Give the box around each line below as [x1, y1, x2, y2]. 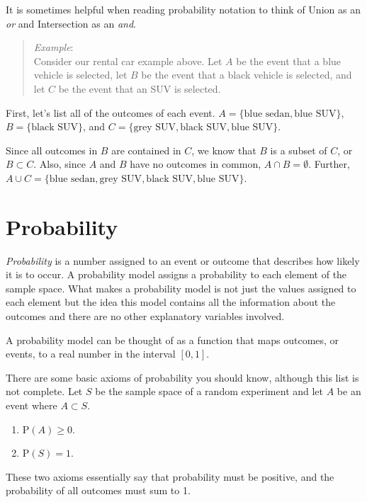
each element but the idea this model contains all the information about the [6, 295, 336, 309]
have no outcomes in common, [130, 156, 261, 171]
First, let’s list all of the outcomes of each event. [6, 105, 215, 120]
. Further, [308, 156, 350, 171]
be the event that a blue [236, 53, 341, 68]
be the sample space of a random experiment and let [95, 384, 324, 399]
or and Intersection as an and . [6, 16, 136, 30]
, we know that [191, 142, 256, 157]
